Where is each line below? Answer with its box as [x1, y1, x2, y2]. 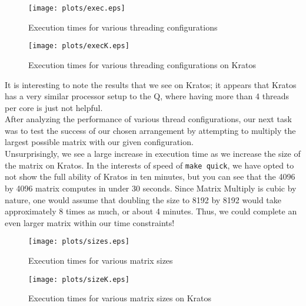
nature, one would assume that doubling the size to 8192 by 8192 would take [5, 193, 282, 206]
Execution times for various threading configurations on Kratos [28, 58, 256, 70]
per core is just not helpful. [5, 101, 103, 113]
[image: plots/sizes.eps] [28, 237, 129, 246]
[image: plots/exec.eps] [28, 4, 125, 12]
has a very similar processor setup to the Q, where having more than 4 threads [5, 90, 289, 102]
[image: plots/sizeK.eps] [28, 275, 129, 284]
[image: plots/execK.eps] [28, 42, 129, 51]
